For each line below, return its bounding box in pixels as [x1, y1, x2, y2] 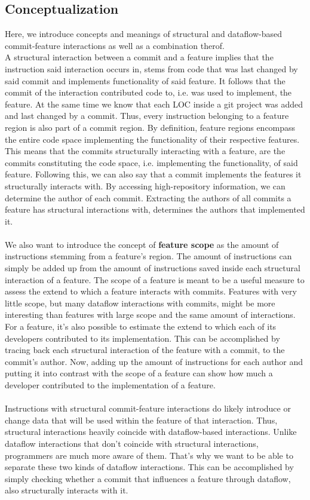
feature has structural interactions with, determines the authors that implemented [5, 203, 305, 216]
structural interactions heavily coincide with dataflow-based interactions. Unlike [5, 425, 297, 438]
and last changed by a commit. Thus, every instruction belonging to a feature [5, 109, 289, 122]
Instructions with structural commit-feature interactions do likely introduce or [5, 402, 291, 415]
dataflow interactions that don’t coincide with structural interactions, [5, 437, 259, 449]
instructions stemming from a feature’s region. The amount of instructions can [5, 250, 292, 262]
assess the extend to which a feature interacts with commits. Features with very [5, 285, 297, 297]
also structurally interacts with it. [5, 484, 128, 496]
